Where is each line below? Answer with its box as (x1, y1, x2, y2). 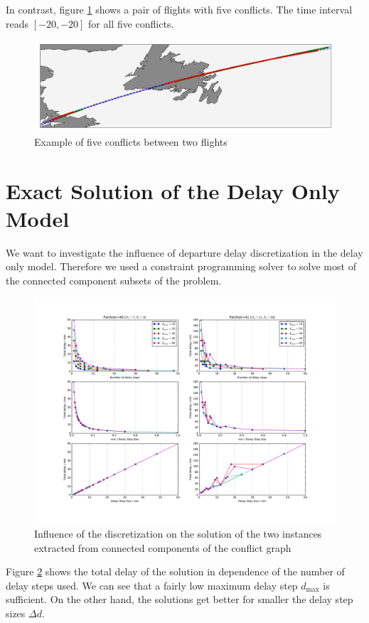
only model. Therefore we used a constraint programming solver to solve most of (6, 259, 356, 274)
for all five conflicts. (88, 16, 174, 31)
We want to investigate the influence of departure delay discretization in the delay (6, 245, 363, 260)
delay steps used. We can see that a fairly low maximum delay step (6, 577, 298, 592)
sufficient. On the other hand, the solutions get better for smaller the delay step (6, 592, 353, 607)
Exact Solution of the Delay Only (6, 176, 340, 205)
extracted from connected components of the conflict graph (34, 540, 292, 555)
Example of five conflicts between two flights (34, 134, 228, 149)
